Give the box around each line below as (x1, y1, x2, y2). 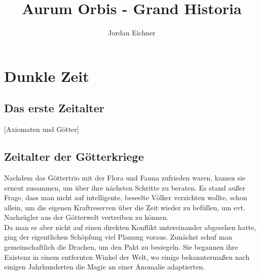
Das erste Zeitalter (4, 100, 104, 116)
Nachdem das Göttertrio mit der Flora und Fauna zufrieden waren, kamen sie (4, 172, 246, 182)
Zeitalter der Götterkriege (4, 149, 144, 164)
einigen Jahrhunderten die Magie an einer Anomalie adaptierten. (4, 261, 205, 272)
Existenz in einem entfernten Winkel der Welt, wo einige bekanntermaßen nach (4, 251, 250, 262)
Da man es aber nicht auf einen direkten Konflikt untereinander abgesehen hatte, (4, 221, 256, 232)
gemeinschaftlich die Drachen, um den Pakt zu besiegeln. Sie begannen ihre (4, 242, 238, 252)
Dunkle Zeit (4, 65, 89, 86)
